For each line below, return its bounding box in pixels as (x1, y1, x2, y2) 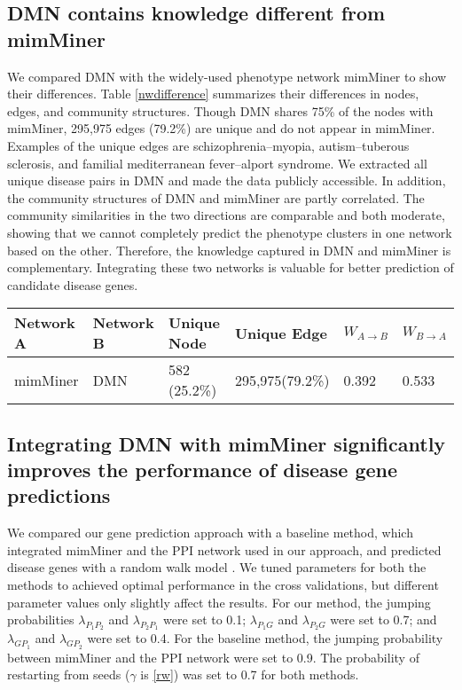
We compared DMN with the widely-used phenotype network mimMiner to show (7, 67, 447, 85)
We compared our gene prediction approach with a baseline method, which (7, 523, 413, 542)
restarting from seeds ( (7, 665, 130, 684)
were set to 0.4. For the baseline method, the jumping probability (87, 629, 443, 647)
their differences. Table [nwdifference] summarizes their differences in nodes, (7, 84, 419, 103)
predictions (7, 482, 111, 509)
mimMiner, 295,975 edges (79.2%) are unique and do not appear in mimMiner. (7, 119, 435, 137)
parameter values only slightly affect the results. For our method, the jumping (7, 592, 431, 611)
